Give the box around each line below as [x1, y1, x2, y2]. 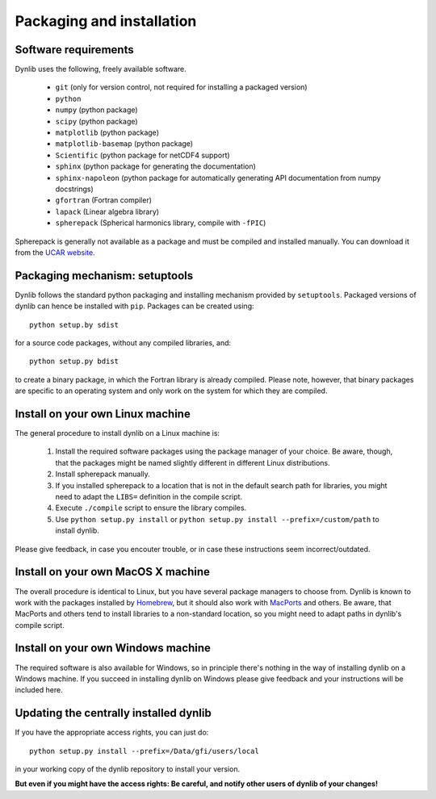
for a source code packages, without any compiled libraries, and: [15, 338, 232, 347]
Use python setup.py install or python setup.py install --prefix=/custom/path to [55, 514, 379, 524]
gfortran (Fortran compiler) [55, 195, 153, 205]
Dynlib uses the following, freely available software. [15, 65, 187, 74]
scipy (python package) [55, 116, 138, 126]
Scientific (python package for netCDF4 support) [55, 150, 230, 160]
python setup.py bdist [29, 357, 119, 366]
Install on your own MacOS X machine [15, 565, 210, 579]
